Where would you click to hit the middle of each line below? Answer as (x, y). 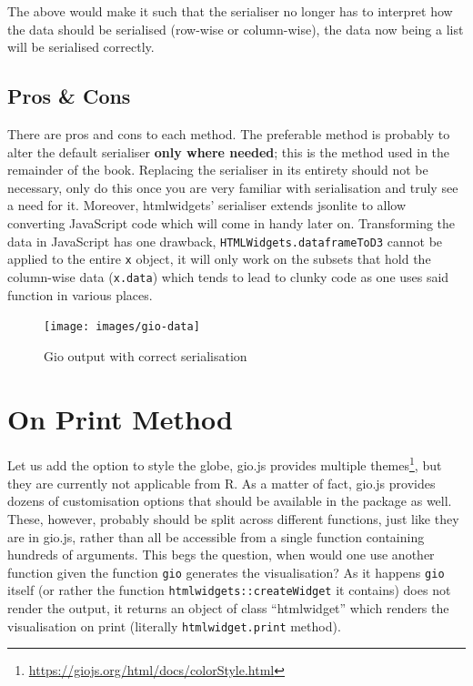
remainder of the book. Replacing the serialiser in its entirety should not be (218, 170)
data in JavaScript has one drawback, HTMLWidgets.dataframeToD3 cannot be (225, 241)
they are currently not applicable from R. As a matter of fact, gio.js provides (221, 483)
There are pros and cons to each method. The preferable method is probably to (229, 133)
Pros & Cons (69, 96)
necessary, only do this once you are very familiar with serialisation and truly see (233, 187)
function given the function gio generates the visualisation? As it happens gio (226, 572)
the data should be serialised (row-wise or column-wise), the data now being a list (236, 29)
